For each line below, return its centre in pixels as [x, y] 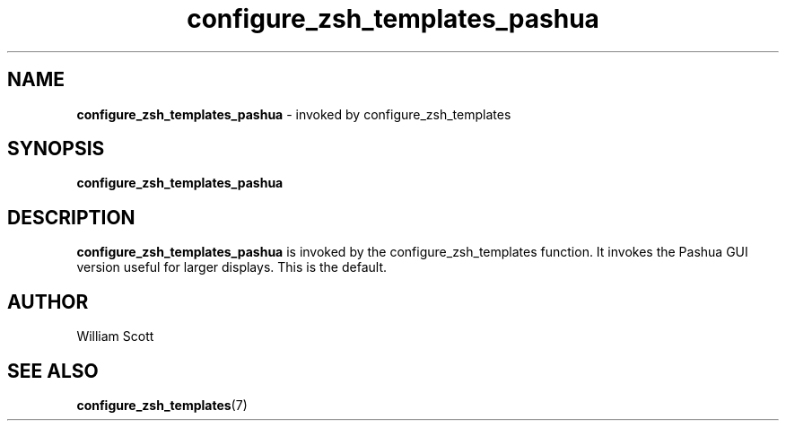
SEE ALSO [53, 371]
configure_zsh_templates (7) [162, 405]
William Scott [115, 336]
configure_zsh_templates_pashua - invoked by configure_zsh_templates [294, 114]
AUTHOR [48, 301]
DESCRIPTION [71, 217]
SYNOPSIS [56, 149]
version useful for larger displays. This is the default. [231, 267]
